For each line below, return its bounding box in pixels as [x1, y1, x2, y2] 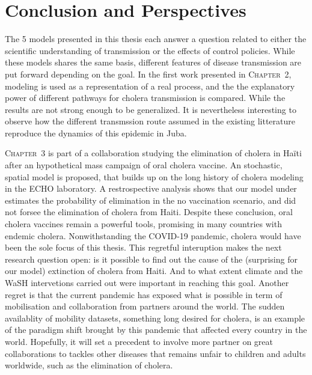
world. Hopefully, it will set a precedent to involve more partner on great [5, 335, 273, 347]
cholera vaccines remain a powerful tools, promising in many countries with [5, 218, 282, 230]
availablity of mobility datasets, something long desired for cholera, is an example [5, 311, 305, 324]
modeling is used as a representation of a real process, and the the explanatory [5, 79, 295, 92]
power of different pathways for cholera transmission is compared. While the [5, 91, 286, 104]
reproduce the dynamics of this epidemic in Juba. [5, 126, 187, 139]
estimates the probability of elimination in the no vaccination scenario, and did [5, 194, 296, 206]
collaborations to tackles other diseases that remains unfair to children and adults [5, 347, 306, 359]
